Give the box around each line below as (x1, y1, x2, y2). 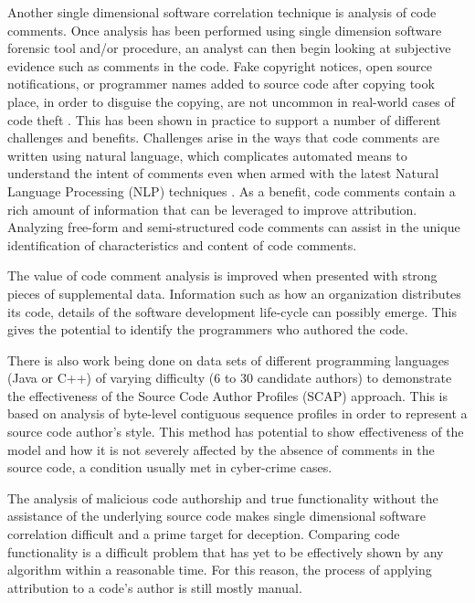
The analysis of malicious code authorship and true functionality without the (7, 488, 438, 507)
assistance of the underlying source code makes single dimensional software (7, 506, 427, 525)
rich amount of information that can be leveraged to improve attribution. (7, 199, 417, 218)
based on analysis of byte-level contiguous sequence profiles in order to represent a (7, 404, 468, 423)
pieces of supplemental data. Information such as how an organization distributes (7, 283, 461, 302)
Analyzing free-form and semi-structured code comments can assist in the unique (7, 217, 460, 237)
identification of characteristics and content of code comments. (7, 235, 357, 254)
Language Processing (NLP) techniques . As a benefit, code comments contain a (7, 181, 456, 200)
